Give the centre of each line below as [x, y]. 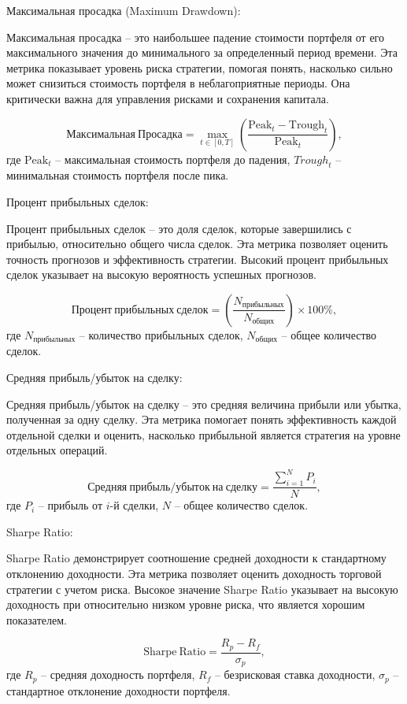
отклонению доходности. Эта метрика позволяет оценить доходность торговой [194, 574]
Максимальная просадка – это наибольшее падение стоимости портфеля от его [196, 37]
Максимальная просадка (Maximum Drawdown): [124, 10]
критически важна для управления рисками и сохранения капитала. [168, 98]
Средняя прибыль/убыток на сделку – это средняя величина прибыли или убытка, [204, 404]
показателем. [37, 619]
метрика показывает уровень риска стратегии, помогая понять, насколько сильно [200, 67]
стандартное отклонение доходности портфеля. [118, 690]
